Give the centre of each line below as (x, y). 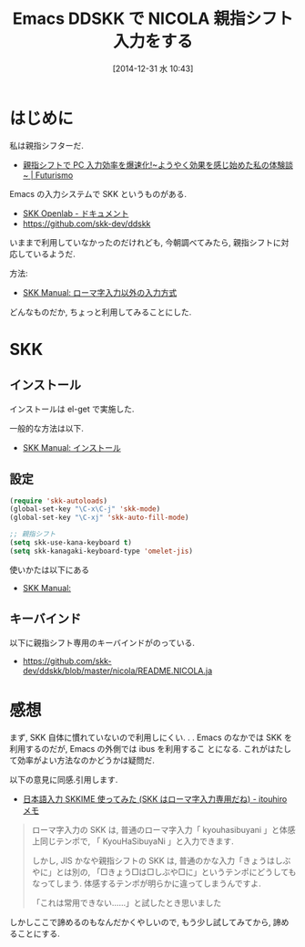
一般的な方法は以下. (47, 428)
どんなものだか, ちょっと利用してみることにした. (101, 312)
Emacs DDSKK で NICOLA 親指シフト (153, 19)
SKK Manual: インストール (71, 447)
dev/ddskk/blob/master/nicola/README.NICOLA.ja (117, 671)
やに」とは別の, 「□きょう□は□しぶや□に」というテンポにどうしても (164, 871)
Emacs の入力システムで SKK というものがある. (98, 193)
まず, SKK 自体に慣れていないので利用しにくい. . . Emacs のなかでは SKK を (151, 737)
